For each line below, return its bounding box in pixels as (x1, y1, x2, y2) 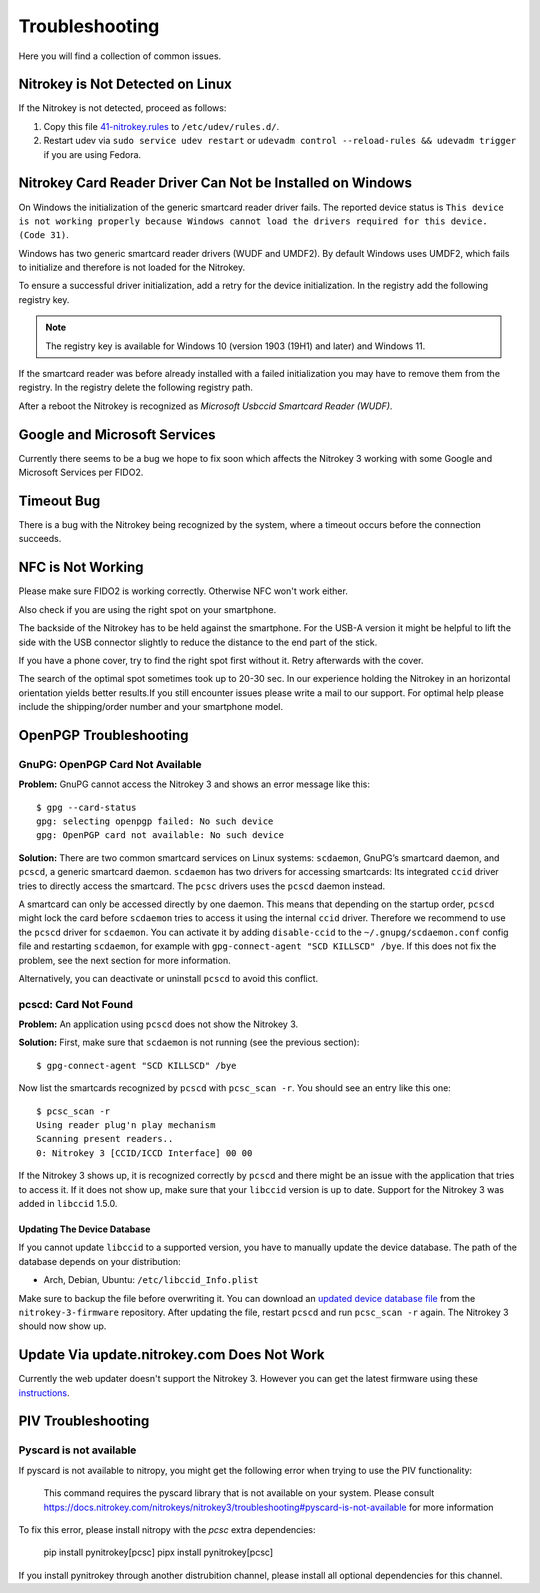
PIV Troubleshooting (18, 1413, 150, 1430)
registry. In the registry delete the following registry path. (18, 381, 254, 394)
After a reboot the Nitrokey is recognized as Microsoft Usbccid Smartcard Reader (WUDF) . (18, 400, 393, 412)
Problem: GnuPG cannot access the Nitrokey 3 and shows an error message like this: (18, 778, 370, 790)
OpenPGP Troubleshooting (18, 726, 189, 744)
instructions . (18, 1386, 70, 1399)
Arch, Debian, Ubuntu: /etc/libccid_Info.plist (43, 1274, 259, 1286)
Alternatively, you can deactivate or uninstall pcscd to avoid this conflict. (18, 972, 319, 984)
